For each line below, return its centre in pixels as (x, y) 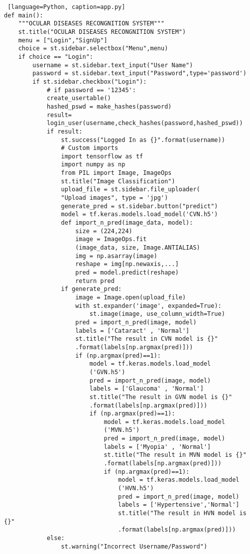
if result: (64, 131)
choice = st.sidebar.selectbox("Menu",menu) (93, 49)
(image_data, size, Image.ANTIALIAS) (138, 248)
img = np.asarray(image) (116, 256)
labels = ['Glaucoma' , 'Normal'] (146, 389)
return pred (95, 281)
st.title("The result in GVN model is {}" (161, 397)
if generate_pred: (91, 289)
